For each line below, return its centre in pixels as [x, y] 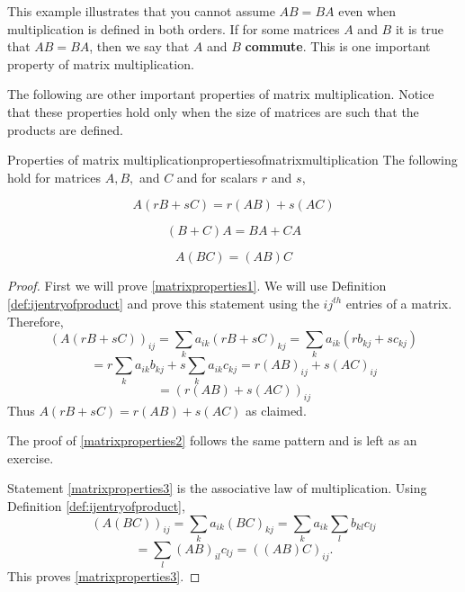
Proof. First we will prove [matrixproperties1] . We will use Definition [197, 286]
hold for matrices [54, 177]
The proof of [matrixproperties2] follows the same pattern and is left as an [212, 440]
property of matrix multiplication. [101, 63]
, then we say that [139, 46]
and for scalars [217, 177]
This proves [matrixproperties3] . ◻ [104, 576]
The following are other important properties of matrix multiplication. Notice [221, 94]
